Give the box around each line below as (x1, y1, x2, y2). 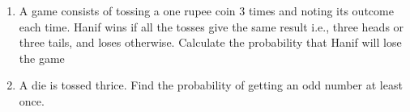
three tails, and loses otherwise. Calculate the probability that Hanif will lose (19, 34, 402, 51)
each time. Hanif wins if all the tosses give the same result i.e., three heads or (19, 18, 404, 35)
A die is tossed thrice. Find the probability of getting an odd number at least (19, 77, 403, 93)
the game (19, 49, 65, 66)
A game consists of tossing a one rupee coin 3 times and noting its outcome (19, 2, 394, 19)
